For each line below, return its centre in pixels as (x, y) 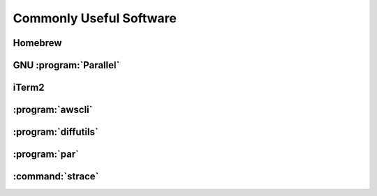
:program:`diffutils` (56, 132)
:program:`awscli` (53, 110)
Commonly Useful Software (95, 18)
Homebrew (37, 43)
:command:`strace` (56, 177)
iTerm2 (29, 88)
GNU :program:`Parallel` (66, 65)
